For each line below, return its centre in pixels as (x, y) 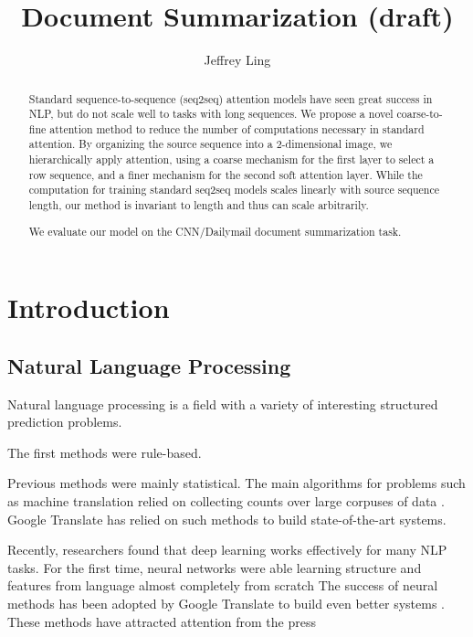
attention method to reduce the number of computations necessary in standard (237, 128)
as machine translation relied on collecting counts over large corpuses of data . (226, 501)
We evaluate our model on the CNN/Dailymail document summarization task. (215, 231)
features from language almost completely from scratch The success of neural (223, 585)
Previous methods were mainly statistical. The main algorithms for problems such (236, 483)
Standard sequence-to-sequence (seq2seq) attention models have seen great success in (231, 98)
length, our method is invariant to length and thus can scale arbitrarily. (199, 205)
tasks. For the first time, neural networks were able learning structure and (215, 567)
